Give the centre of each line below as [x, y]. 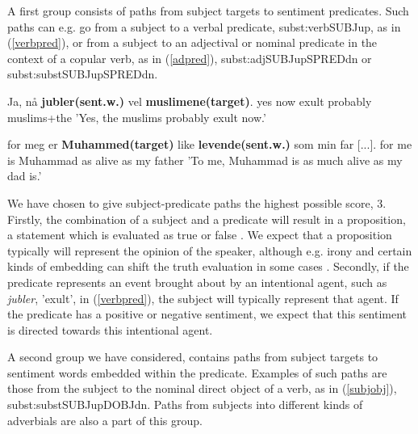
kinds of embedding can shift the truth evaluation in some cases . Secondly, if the [208, 266]
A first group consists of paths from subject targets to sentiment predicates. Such [208, 11]
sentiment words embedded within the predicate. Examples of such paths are [197, 372]
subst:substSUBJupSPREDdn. [83, 74]
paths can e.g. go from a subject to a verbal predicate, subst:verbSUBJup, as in [204, 26]
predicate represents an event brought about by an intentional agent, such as [197, 282]
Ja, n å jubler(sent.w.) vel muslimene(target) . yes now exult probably [190, 101]
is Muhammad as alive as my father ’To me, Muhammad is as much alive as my [205, 160]
